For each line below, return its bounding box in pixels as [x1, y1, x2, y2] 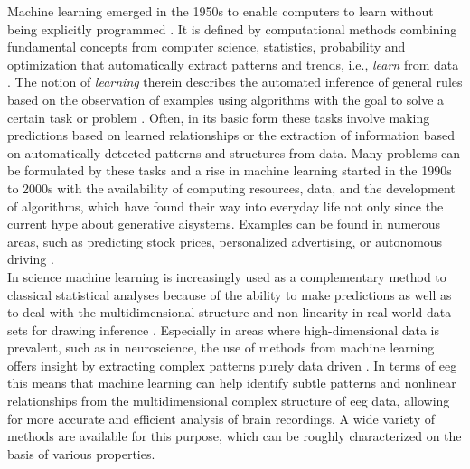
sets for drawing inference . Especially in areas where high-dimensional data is [7, 320, 440, 339]
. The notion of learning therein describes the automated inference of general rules [7, 72, 463, 91]
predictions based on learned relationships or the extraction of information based [7, 126, 455, 145]
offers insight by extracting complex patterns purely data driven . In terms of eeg [7, 355, 457, 374]
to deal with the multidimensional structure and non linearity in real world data [7, 303, 452, 322]
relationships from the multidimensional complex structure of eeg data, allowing [7, 391, 450, 410]
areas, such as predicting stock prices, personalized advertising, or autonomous [7, 231, 443, 250]
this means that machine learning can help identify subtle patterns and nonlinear [7, 373, 456, 392]
